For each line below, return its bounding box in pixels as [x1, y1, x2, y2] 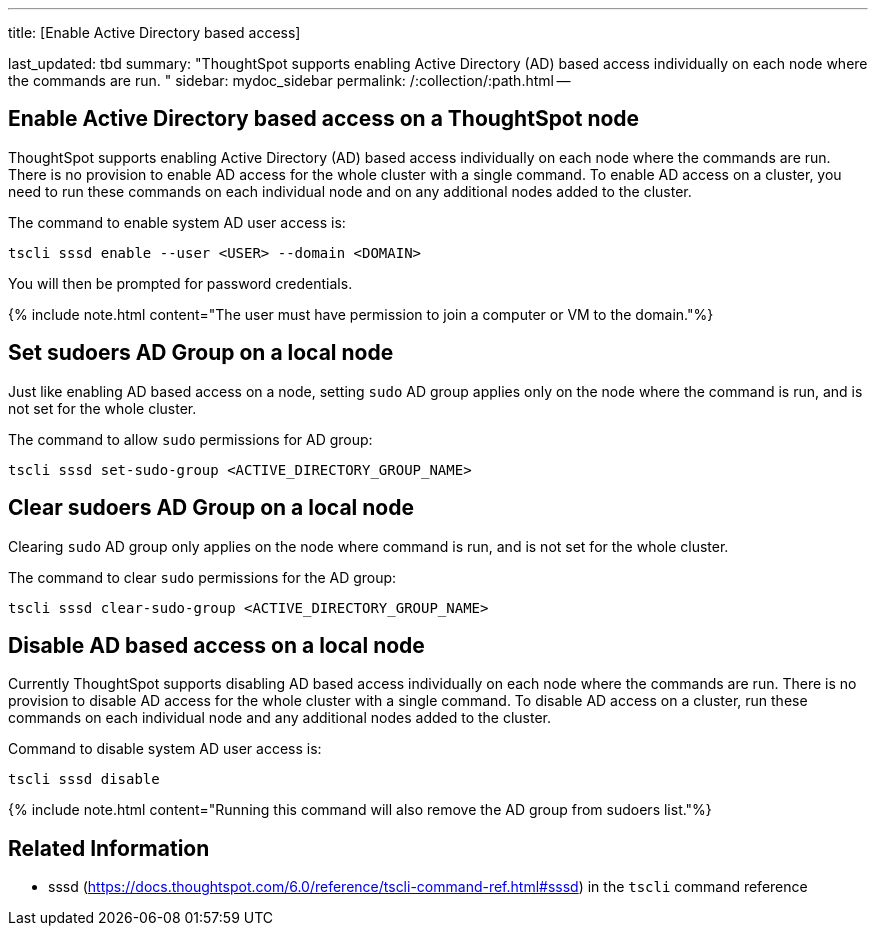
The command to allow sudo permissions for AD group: [8, 430, 373, 448]
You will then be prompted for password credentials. [8, 274, 353, 292]
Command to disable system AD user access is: [8, 740, 322, 758]
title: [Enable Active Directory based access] [8, 24, 301, 41]
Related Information [8, 835, 210, 861]
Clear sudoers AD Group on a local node [8, 495, 414, 521]
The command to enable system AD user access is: [8, 213, 346, 231]
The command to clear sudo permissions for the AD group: [8, 568, 397, 586]
